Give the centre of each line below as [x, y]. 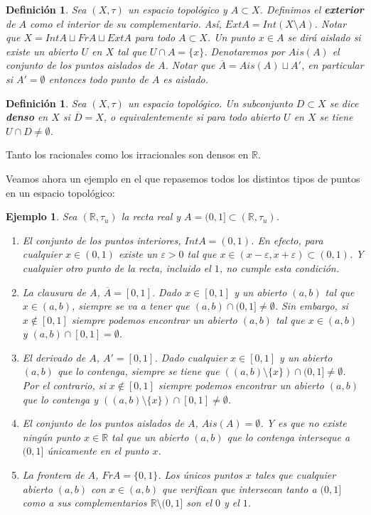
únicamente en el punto [98, 451]
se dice [344, 103]
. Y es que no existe [303, 423]
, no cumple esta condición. [279, 267]
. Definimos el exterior [312, 9]
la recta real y [151, 216]
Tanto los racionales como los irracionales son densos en [127, 154]
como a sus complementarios [85, 503]
